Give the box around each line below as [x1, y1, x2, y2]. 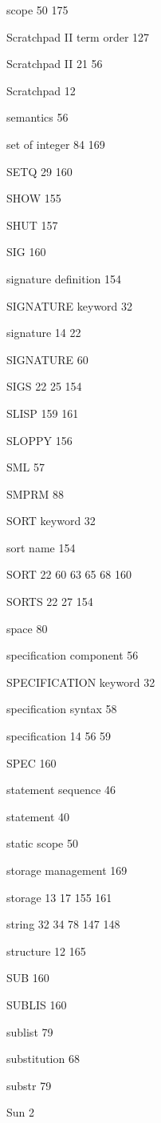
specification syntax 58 [6, 700, 117, 717]
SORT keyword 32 [6, 512, 96, 529]
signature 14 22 [6, 324, 81, 341]
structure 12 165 [6, 942, 86, 959]
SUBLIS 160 [6, 996, 67, 1013]
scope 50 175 [6, 2, 69, 18]
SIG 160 [6, 243, 46, 260]
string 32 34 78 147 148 [6, 916, 120, 932]
